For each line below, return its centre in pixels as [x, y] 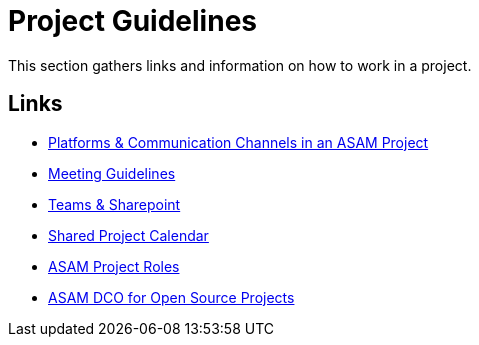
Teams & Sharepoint [114, 204]
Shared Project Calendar [128, 235]
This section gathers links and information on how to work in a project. [240, 65]
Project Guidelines [132, 21]
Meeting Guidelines [112, 173]
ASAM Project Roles [114, 266]
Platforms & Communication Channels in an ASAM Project [238, 142]
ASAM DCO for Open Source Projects [171, 297]
